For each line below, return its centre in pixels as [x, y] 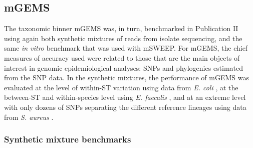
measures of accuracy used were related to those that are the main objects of [122, 57]
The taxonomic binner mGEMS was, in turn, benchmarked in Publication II [121, 28]
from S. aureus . [29, 117]
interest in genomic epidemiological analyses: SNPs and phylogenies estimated [124, 67]
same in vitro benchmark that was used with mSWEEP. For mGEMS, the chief [126, 48]
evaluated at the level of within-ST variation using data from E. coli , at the [121, 87]
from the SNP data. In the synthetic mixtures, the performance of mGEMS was [126, 78]
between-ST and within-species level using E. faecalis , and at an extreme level [125, 97]
